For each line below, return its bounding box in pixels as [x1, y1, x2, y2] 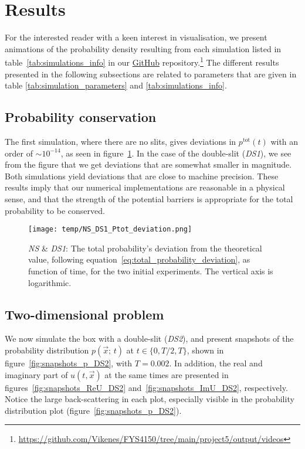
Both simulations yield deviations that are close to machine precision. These [5, 169, 279, 182]
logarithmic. [28, 276, 72, 288]
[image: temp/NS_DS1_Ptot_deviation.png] [28, 225, 192, 234]
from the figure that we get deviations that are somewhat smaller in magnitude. [5, 158, 292, 171]
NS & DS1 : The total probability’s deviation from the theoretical [28, 241, 262, 254]
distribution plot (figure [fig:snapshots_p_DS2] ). [5, 404, 182, 416]
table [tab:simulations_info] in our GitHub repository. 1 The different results [5, 55, 279, 68]
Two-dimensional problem [5, 305, 164, 323]
